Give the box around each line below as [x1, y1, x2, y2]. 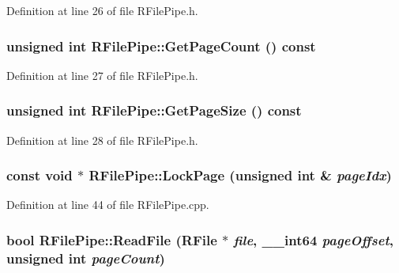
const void [6, 165, 73, 185]
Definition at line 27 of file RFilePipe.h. [6, 66, 198, 83]
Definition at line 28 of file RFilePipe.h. [6, 131, 198, 148]
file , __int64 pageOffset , [233, 229, 393, 249]
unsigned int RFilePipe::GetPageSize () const [6, 100, 302, 120]
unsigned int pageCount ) [6, 248, 165, 267]
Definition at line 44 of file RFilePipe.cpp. [6, 196, 209, 213]
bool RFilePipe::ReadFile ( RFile [6, 229, 217, 249]
